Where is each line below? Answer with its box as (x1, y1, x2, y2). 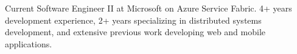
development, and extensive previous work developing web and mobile (5, 25, 266, 38)
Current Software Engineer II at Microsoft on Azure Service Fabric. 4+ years (5, 2, 292, 14)
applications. (5, 37, 52, 50)
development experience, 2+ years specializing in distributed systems (5, 13, 262, 26)
